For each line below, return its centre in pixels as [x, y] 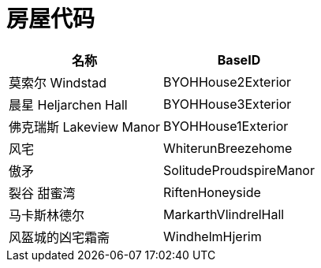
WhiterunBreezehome [228, 148]
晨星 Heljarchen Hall [68, 104]
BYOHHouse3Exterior [227, 104]
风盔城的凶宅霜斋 [60, 237]
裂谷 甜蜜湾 [42, 193]
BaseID [239, 60]
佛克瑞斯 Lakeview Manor [84, 127]
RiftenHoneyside [212, 192]
